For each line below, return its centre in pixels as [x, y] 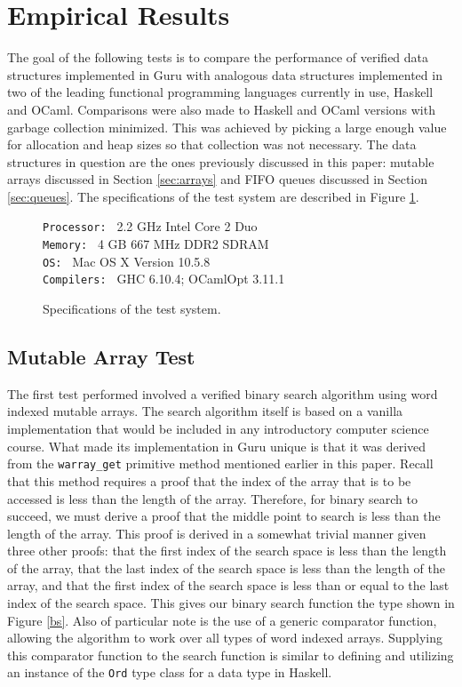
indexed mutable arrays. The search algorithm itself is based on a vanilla [205, 411]
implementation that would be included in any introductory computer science [218, 429]
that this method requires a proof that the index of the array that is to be [209, 480]
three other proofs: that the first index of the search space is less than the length [227, 551]
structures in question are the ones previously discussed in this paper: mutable [221, 161]
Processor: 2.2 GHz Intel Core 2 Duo [150, 226]
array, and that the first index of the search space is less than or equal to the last [228, 585]
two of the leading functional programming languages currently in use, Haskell [220, 92]
